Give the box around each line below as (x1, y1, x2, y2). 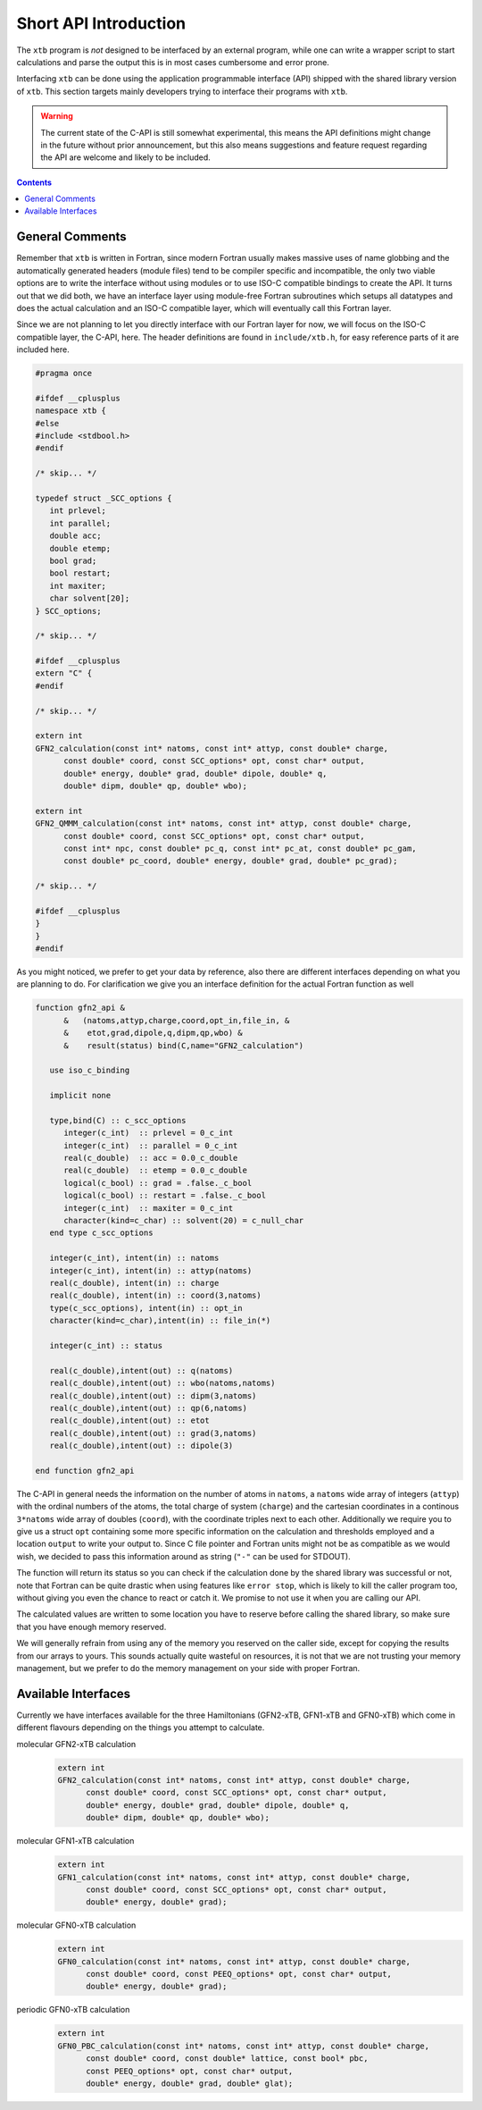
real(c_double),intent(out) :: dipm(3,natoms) (49, 1391, 257, 1400)
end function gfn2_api (35, 1466, 135, 1475)
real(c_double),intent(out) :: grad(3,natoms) (49, 1428, 257, 1438)
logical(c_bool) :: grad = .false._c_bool (63, 1178, 253, 1188)
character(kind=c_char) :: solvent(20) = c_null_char (63, 1215, 304, 1226)
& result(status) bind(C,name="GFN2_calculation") (63, 1040, 304, 1050)
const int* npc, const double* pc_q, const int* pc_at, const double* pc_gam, (63, 843, 417, 853)
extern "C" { (35, 668, 93, 678)
